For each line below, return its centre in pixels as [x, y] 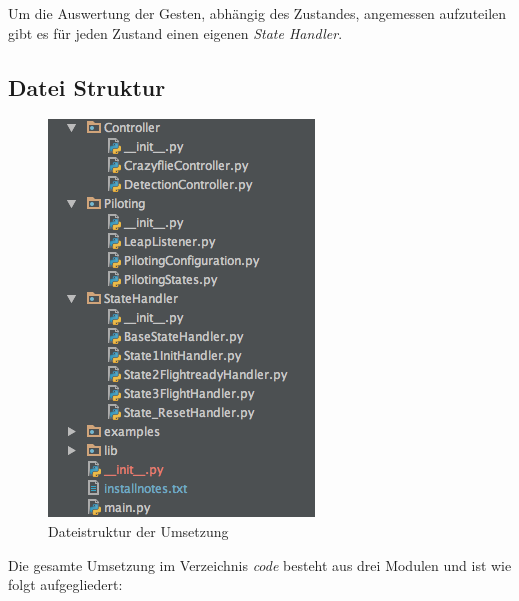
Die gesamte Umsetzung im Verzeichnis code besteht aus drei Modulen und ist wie [260, 564]
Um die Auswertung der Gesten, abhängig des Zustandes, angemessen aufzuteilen [257, 13]
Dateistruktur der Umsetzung [138, 530]
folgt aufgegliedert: [65, 584]
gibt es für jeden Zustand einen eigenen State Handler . [175, 32]
